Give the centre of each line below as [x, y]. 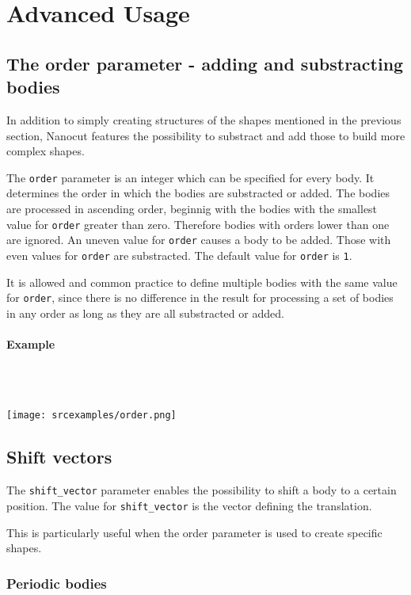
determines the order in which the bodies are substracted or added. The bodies [198, 193]
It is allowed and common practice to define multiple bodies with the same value [202, 282]
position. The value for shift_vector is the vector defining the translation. [189, 505]
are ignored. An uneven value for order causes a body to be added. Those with [199, 240]
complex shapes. [46, 151]
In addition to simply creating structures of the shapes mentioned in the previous [204, 119]
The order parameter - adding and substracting [205, 63]
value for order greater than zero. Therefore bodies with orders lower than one [198, 224]
